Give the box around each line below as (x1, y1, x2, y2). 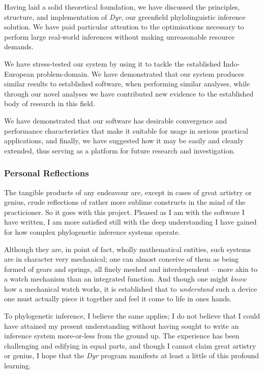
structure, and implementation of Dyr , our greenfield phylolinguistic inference (4, 11, 246, 22)
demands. (4, 41, 34, 52)
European (4, 68, 34, 79)
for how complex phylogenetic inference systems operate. (4, 226, 181, 237)
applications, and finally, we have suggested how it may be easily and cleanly (4, 135, 244, 146)
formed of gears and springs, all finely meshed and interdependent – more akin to (4, 263, 257, 274)
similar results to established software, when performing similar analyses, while (4, 78, 250, 89)
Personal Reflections (4, 167, 89, 179)
